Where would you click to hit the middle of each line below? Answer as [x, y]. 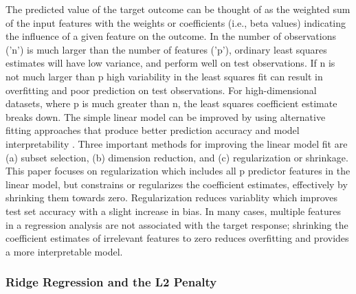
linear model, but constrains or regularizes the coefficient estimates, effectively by [177, 184]
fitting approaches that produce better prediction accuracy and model [153, 130]
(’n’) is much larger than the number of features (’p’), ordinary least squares [166, 49]
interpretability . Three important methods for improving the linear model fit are [177, 143]
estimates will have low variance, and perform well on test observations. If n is [170, 63]
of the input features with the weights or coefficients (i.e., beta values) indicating [176, 22]
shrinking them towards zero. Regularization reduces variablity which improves [171, 197]
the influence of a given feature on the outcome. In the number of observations [171, 36]
